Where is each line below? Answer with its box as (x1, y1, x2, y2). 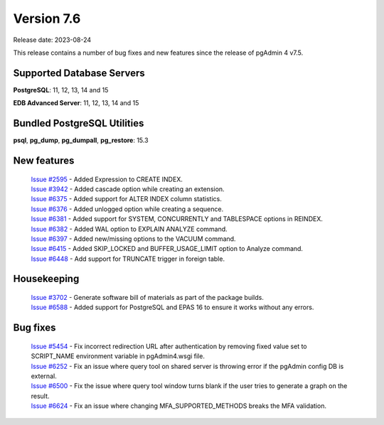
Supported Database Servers (13, 67, 145, 79)
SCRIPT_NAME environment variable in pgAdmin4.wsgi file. (31, 352, 206, 360)
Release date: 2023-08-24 (13, 36, 92, 44)
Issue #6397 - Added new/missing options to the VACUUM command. (31, 235, 236, 243)
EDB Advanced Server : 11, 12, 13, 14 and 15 (13, 99, 139, 107)
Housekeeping (13, 273, 80, 285)
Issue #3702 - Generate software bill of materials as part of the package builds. (31, 294, 265, 302)
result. (31, 392, 50, 400)
